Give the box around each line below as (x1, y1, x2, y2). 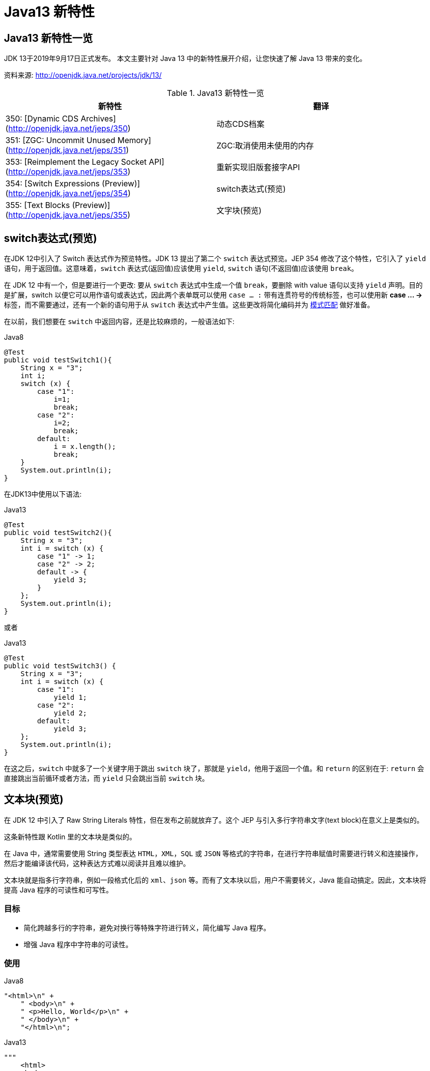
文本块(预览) (4, 793, 63, 806)
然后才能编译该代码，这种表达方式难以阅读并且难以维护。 (4, 859, 190, 867)
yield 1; (54, 693, 87, 702)
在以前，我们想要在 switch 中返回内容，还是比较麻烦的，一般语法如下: (4, 317, 235, 326)
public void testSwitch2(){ (4, 529, 112, 537)
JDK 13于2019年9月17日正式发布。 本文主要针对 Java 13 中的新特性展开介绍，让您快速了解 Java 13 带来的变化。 (4, 54, 367, 63)
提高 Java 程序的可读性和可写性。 (4, 885, 113, 894)
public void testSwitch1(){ (4, 356, 112, 364)
